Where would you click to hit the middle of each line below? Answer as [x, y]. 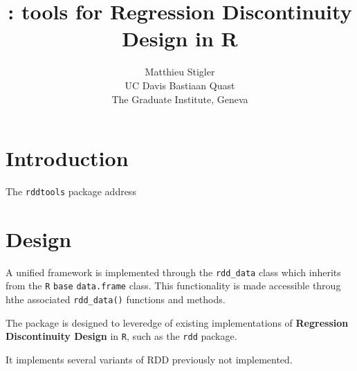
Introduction [67, 158]
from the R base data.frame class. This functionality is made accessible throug [173, 286]
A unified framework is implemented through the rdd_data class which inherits [173, 272]
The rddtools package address [71, 191]
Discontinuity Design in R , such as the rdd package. [121, 336]
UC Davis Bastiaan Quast [180, 85]
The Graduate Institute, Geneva [180, 99]
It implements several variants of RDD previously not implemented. [149, 360]
